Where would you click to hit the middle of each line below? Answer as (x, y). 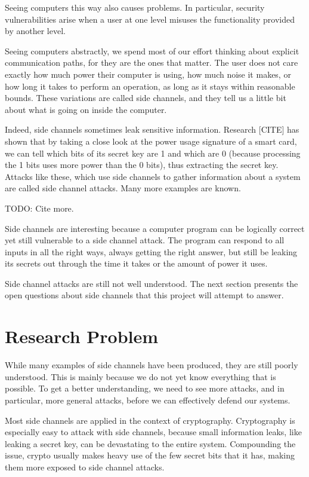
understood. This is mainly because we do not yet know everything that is (140, 376)
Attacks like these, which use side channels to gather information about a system (153, 176)
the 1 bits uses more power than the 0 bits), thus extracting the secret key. (142, 165)
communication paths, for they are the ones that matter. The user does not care (152, 62)
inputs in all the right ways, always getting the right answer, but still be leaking (151, 251)
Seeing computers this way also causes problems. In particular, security (135, 7)
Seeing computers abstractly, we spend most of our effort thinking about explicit (152, 51)
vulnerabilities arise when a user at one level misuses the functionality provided (150, 19)
